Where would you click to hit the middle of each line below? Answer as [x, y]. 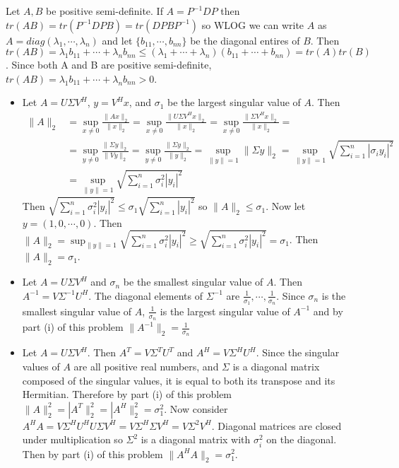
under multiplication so [72, 439]
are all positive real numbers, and [146, 367]
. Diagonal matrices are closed [276, 425]
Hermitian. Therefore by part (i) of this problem [127, 394]
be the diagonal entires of [245, 40]
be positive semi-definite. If [105, 11]
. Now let [286, 206]
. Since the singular [298, 352]
